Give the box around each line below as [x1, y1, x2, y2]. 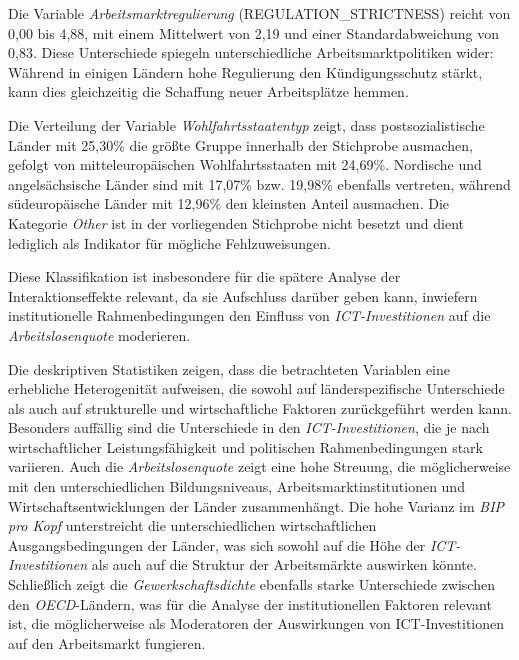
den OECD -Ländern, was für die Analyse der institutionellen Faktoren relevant [8, 593, 492, 614]
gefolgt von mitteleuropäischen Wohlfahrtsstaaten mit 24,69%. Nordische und [8, 154, 482, 175]
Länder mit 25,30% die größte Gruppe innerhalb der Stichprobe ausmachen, [8, 134, 473, 155]
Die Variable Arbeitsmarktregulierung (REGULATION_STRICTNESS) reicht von [8, 3, 511, 23]
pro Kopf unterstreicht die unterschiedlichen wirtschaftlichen [8, 515, 377, 536]
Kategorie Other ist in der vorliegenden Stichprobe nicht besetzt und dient [8, 212, 464, 233]
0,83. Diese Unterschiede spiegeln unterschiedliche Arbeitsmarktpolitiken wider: [8, 42, 494, 63]
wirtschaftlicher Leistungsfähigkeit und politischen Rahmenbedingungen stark [8, 436, 484, 457]
